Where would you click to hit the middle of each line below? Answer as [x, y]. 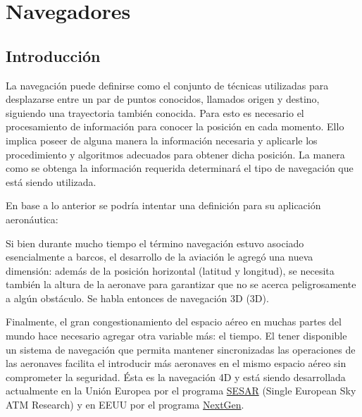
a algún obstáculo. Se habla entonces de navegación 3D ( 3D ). [137, 298]
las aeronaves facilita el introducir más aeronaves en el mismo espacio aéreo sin [176, 363]
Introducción [53, 55]
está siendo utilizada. [51, 181]
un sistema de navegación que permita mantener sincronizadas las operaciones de [181, 349]
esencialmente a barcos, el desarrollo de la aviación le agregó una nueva [160, 257]
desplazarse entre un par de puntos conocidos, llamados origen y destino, [163, 99]
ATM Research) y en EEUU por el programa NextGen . [125, 405]
